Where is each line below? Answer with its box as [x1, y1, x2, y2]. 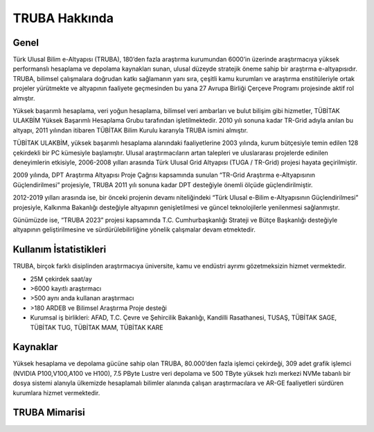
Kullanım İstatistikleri [12, 243, 107, 256]
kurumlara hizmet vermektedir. [12, 388, 100, 397]
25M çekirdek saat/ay [30, 275, 93, 283]
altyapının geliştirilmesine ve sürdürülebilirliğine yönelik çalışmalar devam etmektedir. [12, 225, 256, 234]
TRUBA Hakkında [12, 10, 114, 26]
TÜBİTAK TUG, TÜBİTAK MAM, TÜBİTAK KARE [30, 323, 163, 331]
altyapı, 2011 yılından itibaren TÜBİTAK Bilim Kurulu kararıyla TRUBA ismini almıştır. [12, 126, 249, 135]
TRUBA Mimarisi [12, 406, 86, 419]
